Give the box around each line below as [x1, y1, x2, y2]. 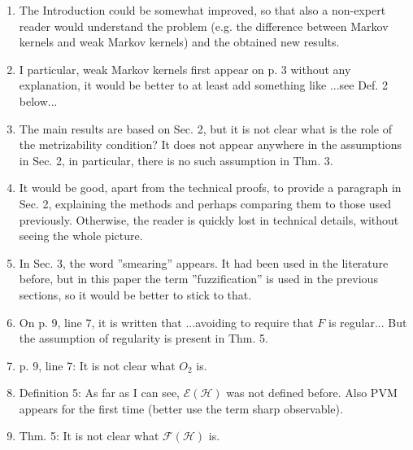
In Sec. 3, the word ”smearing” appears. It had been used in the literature [19, 254, 389, 271]
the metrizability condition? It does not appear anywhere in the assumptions [19, 136, 402, 153]
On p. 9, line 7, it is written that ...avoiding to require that [19, 313, 314, 330]
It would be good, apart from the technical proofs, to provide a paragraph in [19, 179, 402, 196]
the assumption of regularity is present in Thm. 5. [19, 330, 268, 347]
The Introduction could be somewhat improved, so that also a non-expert [19, 2, 386, 18]
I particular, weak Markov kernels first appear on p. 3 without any [19, 60, 351, 77]
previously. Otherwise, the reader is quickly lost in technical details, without [19, 211, 399, 228]
